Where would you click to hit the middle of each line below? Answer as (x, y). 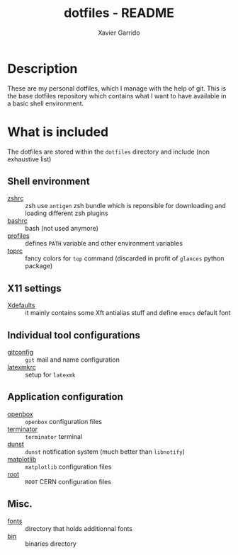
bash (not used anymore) (62, 229)
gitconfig (21, 353)
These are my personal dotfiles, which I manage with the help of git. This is (117, 88)
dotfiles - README (119, 13)
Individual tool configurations (74, 335)
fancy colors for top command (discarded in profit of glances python (125, 258)
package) (39, 266)
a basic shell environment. (46, 103)
